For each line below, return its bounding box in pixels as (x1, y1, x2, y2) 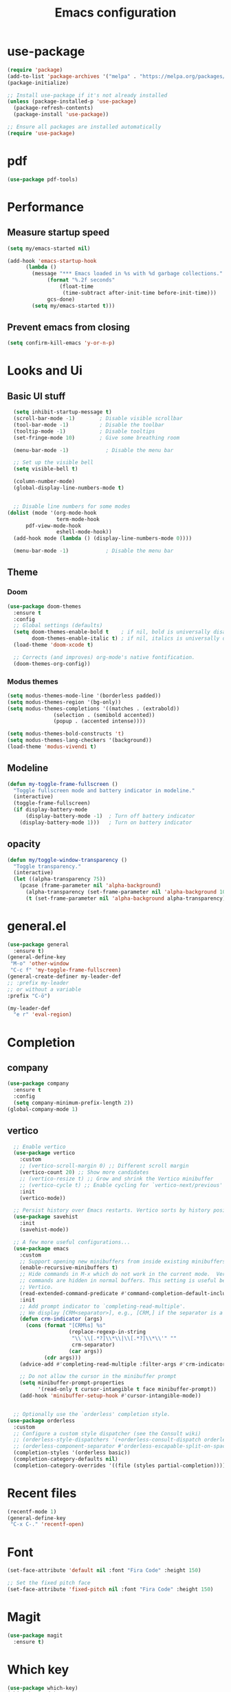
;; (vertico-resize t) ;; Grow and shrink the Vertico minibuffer (19, 1175, 214, 1182)
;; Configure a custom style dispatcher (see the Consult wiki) (13, 1430, 201, 1437)
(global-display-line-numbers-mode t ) (13, 484, 125, 491)
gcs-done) (47, 295, 76, 303)
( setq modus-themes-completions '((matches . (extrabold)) (7, 705, 180, 712)
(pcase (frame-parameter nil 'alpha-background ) (19, 882, 162, 889)
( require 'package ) (7, 66, 63, 73)
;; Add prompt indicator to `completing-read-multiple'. (19, 1303, 186, 1310)
